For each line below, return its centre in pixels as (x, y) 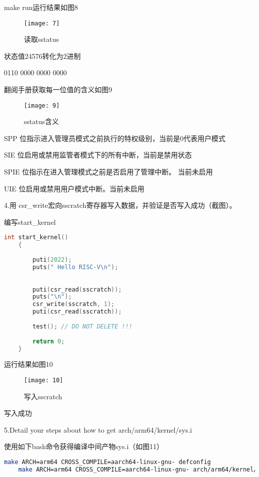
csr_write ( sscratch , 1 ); (73, 304)
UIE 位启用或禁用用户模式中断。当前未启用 (74, 188)
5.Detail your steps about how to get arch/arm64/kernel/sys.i (98, 429)
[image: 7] (42, 23)
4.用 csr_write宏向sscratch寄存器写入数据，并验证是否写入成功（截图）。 (120, 205)
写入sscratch (43, 396)
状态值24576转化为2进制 (42, 56)
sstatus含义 (42, 121)
